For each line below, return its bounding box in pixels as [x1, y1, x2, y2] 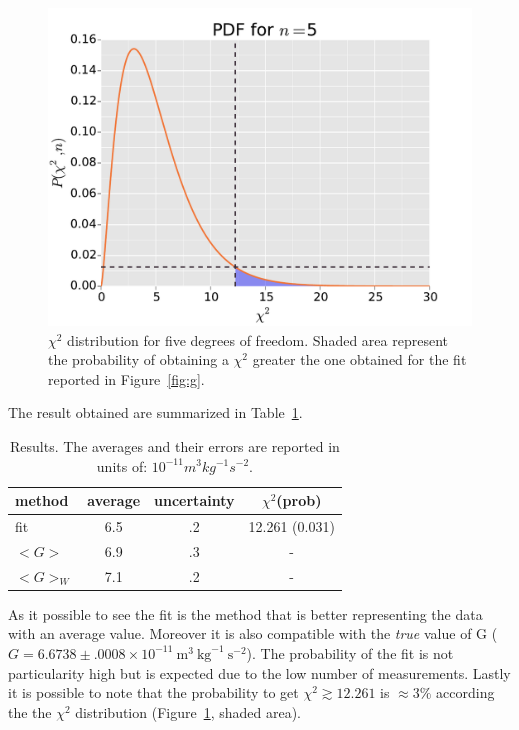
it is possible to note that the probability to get [8, 682, 299, 703]
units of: [96, 455, 148, 476]
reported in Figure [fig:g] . [48, 368, 205, 389]
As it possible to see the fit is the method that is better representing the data [8, 603, 483, 624]
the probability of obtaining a [48, 349, 229, 370]
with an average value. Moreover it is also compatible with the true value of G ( [8, 623, 498, 644]
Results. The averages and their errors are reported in [10, 435, 340, 456]
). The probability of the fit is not [246, 642, 454, 663]
